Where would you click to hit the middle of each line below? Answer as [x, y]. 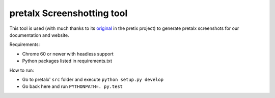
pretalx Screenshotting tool [68, 13]
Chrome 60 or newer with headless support [68, 54]
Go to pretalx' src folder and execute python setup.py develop [93, 79]
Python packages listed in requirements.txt [67, 61]
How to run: [22, 70]
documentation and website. [39, 35]
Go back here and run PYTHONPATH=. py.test [73, 86]
